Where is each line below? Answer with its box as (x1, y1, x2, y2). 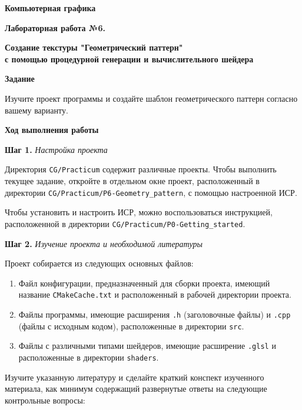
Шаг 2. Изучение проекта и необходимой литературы (5, 237, 203, 249)
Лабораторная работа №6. (5, 21, 105, 34)
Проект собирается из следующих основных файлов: (5, 257, 194, 269)
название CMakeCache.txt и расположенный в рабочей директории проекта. (18, 288, 291, 301)
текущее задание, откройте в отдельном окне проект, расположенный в (5, 175, 260, 186)
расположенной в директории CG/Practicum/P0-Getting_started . (5, 217, 245, 229)
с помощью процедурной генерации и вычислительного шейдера (5, 52, 254, 65)
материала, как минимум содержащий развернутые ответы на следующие (5, 382, 267, 395)
